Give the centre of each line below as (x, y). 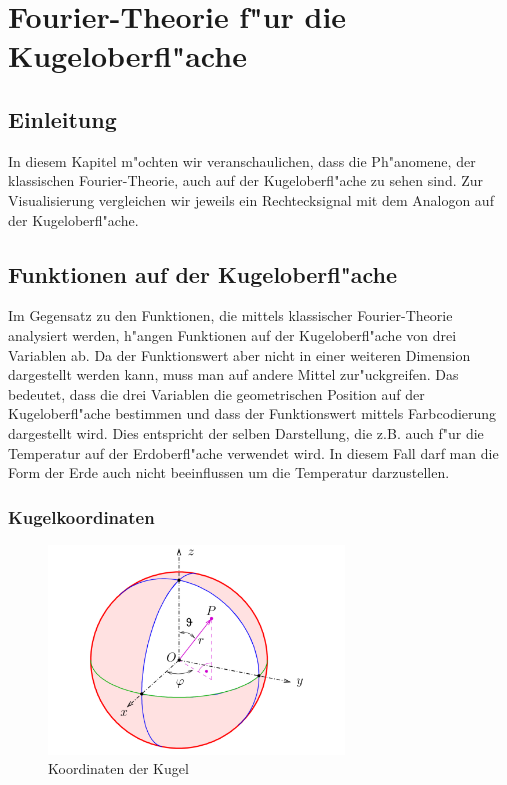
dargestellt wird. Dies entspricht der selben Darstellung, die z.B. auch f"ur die (246, 432)
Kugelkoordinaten (81, 516)
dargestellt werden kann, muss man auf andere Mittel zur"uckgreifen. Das (233, 374)
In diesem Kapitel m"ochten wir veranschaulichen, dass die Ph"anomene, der (242, 160)
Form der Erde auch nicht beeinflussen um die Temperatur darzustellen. (229, 472)
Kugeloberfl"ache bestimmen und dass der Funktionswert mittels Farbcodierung (252, 413)
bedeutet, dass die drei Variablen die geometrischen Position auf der (216, 393)
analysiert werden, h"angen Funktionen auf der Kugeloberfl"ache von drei (232, 334)
